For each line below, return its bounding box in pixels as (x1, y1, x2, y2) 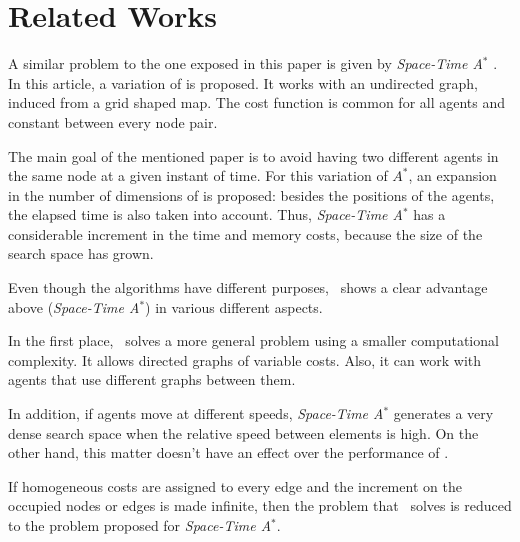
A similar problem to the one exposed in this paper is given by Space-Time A (8, 53, 483, 74)
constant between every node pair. (8, 111, 218, 132)
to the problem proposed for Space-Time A (8, 515, 272, 535)
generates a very (393, 403, 494, 424)
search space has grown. (8, 243, 154, 264)
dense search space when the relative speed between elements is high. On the (8, 422, 479, 443)
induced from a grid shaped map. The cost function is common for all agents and (8, 92, 506, 113)
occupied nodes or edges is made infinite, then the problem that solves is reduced (8, 495, 512, 516)
